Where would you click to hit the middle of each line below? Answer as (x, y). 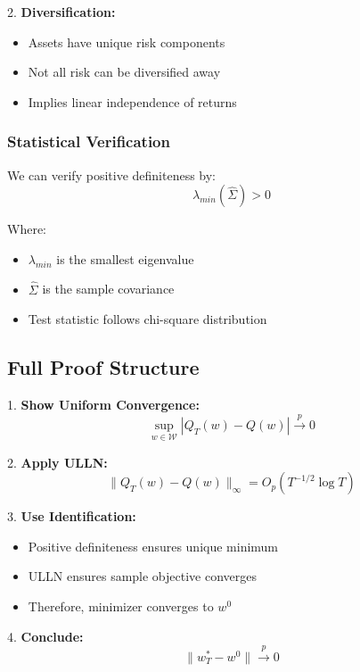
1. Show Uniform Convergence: (103, 404)
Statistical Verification (89, 141)
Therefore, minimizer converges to (121, 606)
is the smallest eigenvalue (125, 258)
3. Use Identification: (72, 516)
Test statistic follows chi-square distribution (147, 319)
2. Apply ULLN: (57, 462)
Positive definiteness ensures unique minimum (153, 546)
